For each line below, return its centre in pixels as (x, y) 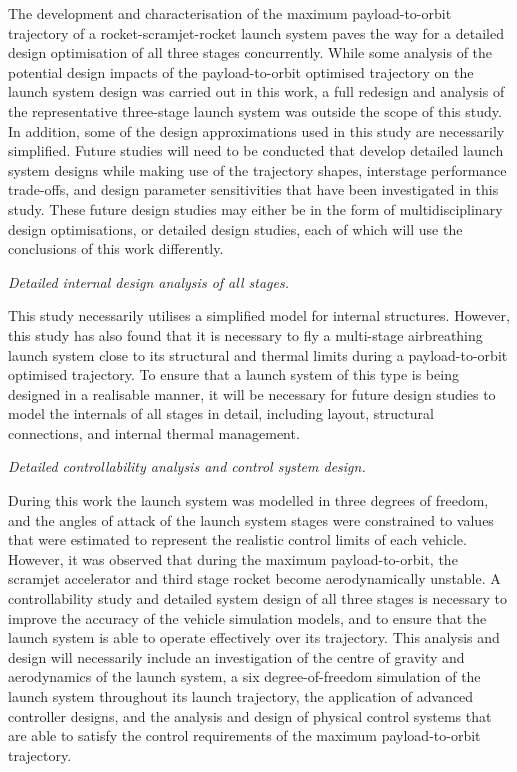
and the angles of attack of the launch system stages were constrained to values (251, 519)
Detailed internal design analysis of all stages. (148, 281)
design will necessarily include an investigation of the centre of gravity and (236, 656)
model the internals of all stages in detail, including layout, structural (221, 413)
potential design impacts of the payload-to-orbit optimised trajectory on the (241, 71)
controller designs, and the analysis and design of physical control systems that (250, 715)
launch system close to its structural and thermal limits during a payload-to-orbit (258, 354)
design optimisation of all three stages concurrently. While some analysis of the (250, 52)
